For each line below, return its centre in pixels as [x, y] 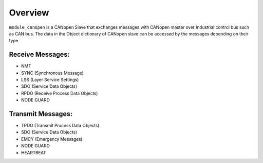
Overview [29, 13]
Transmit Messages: [41, 114]
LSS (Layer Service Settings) [50, 80]
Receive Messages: [39, 55]
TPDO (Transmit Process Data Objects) [60, 126]
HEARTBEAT [34, 152]
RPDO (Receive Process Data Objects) [60, 93]
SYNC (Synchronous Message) [52, 73]
